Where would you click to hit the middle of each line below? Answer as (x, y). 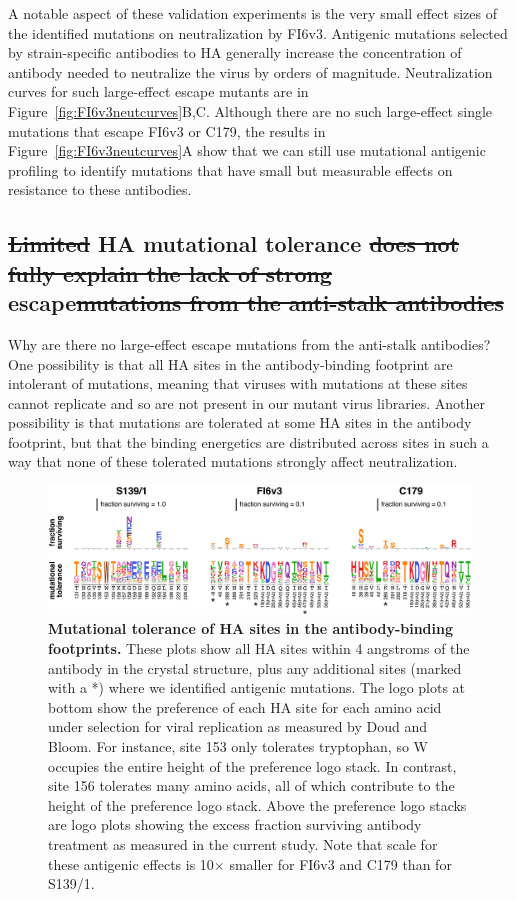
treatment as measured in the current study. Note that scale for (243, 843)
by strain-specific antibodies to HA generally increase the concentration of (235, 52)
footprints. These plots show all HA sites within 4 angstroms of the (259, 648)
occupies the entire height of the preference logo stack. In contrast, (252, 765)
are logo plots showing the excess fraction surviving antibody (235, 824)
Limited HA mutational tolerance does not (234, 243)
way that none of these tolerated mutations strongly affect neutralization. (233, 461)
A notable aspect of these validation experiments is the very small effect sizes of (252, 13)
